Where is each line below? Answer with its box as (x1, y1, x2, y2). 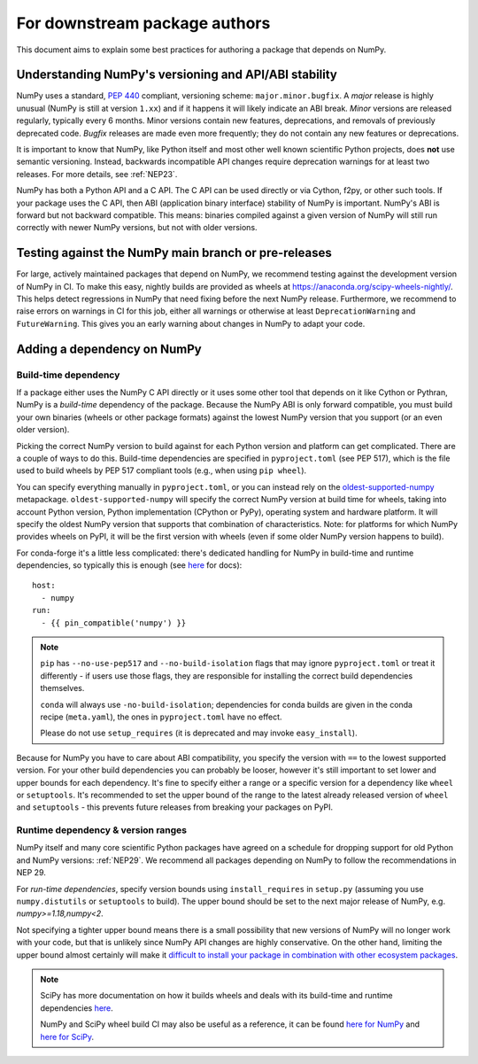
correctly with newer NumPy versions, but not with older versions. (16, 222, 258, 233)
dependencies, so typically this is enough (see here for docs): (16, 560, 243, 571)
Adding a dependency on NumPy (16, 341, 203, 356)
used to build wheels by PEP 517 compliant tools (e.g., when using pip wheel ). (16, 465, 307, 476)
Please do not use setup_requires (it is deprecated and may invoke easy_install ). (40, 727, 358, 739)
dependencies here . (40, 1002, 114, 1014)
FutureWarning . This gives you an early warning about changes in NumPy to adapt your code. (16, 318, 366, 329)
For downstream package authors (16, 13, 271, 33)
